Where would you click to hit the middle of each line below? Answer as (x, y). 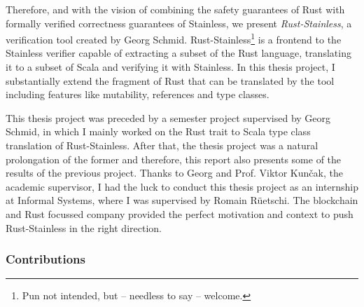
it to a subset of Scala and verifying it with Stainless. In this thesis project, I (170, 67)
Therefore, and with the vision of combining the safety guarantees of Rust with (175, 9)
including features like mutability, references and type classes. (138, 94)
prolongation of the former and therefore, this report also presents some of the (174, 159)
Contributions (45, 259)
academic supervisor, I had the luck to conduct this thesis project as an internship (182, 186)
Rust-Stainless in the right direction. (84, 227)
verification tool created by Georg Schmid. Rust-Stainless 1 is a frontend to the (174, 38)
